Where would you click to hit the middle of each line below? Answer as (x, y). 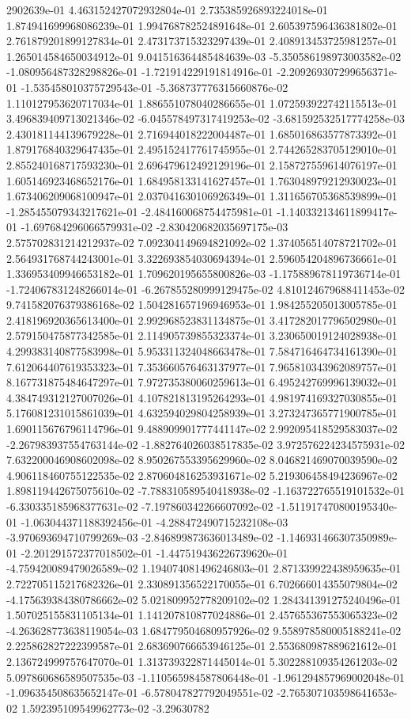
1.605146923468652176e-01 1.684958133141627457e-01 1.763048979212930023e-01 (202, 180)
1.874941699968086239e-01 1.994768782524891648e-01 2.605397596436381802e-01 (202, 25)
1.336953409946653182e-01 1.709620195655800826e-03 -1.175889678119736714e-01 (204, 274)
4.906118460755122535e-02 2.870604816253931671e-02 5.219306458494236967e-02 (202, 475)
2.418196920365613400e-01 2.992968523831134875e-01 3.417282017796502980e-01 (202, 320)
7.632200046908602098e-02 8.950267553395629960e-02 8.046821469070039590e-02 (202, 460)
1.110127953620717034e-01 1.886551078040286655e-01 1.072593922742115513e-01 (202, 103)
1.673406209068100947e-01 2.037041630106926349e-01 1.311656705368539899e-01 (202, 196)
